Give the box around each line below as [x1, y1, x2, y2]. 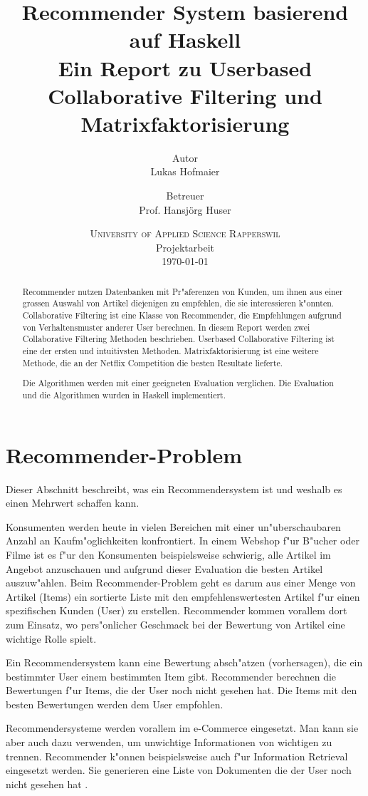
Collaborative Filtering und [48, 81, 322, 110]
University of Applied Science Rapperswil [90, 226, 280, 241]
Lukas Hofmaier [150, 164, 220, 179]
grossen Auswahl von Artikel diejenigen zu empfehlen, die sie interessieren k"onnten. [22, 297, 335, 309]
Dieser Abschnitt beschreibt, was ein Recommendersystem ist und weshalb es [6, 481, 342, 496]
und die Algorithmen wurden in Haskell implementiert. [22, 388, 226, 400]
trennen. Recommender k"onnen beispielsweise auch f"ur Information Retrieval [6, 748, 348, 763]
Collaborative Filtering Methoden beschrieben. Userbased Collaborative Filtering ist [22, 333, 335, 345]
